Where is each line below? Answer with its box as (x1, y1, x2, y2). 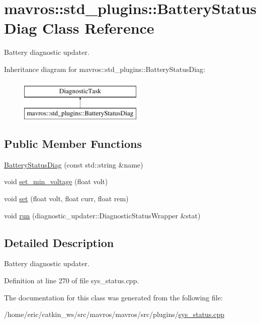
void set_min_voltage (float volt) (4, 176, 108, 187)
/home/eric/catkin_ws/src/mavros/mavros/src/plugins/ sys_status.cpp (4, 309, 225, 319)
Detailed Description (4, 234, 114, 250)
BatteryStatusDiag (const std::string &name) (4, 159, 143, 170)
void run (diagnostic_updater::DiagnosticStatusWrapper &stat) (4, 210, 201, 220)
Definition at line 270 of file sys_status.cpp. (4, 275, 139, 286)
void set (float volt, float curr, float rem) (4, 193, 129, 204)
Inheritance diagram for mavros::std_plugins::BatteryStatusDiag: (4, 63, 205, 74)
